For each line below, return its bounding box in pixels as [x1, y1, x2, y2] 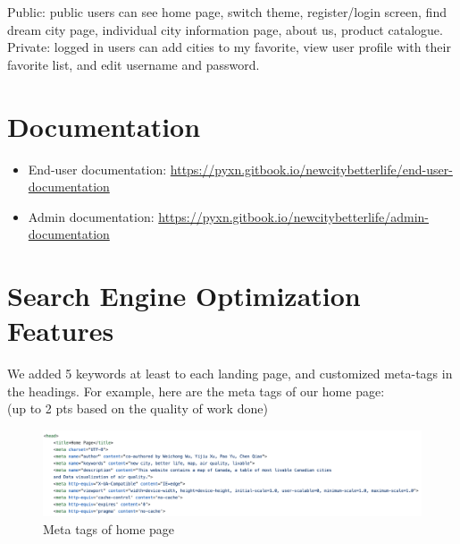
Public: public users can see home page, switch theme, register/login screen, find [7, 3, 447, 21]
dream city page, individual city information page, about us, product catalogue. [7, 20, 443, 38]
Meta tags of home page [43, 520, 175, 539]
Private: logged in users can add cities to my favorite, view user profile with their [7, 38, 451, 56]
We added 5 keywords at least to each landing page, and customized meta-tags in [7, 364, 453, 383]
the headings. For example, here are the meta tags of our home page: [7, 381, 385, 400]
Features [7, 312, 114, 349]
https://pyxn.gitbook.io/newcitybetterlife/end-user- [170, 159, 453, 178]
